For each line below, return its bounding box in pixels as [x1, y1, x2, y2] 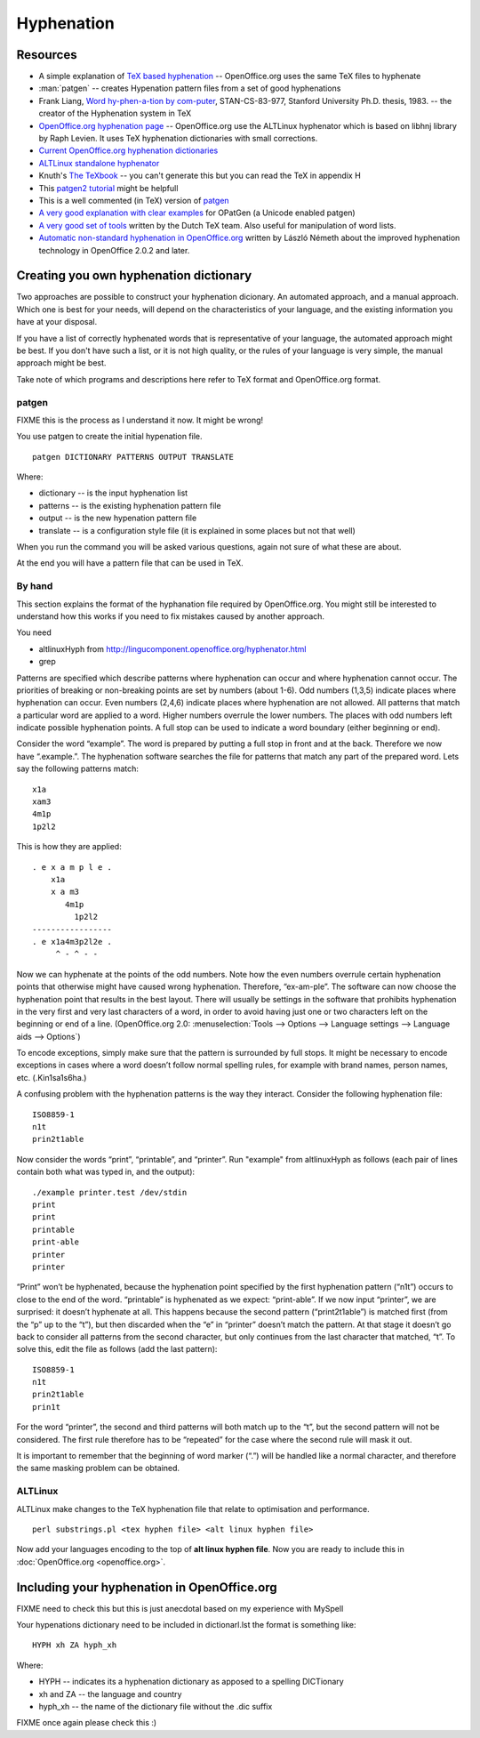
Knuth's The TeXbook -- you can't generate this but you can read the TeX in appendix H [38, 170, 362, 181]
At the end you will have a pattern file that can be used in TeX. [16, 558, 244, 568]
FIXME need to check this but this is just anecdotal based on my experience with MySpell [16, 1603, 344, 1613]
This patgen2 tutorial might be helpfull [38, 182, 179, 193]
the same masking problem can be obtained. [16, 1463, 180, 1474]
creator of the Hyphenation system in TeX [38, 108, 192, 119]
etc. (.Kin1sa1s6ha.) [16, 1072, 87, 1082]
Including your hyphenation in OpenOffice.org [16, 1580, 277, 1595]
